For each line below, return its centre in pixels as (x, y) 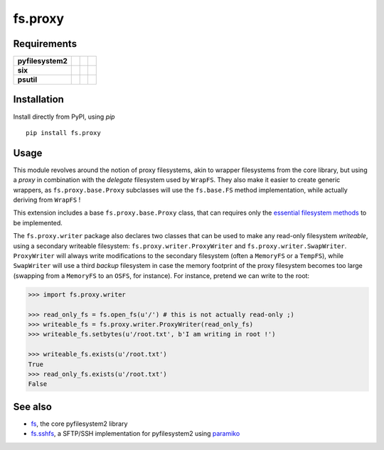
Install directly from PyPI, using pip (64, 117)
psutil (27, 80)
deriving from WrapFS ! (47, 200)
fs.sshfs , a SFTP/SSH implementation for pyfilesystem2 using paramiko (135, 434)
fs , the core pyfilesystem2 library (79, 424)
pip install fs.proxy (63, 133)
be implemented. (38, 223)
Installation (38, 100)
